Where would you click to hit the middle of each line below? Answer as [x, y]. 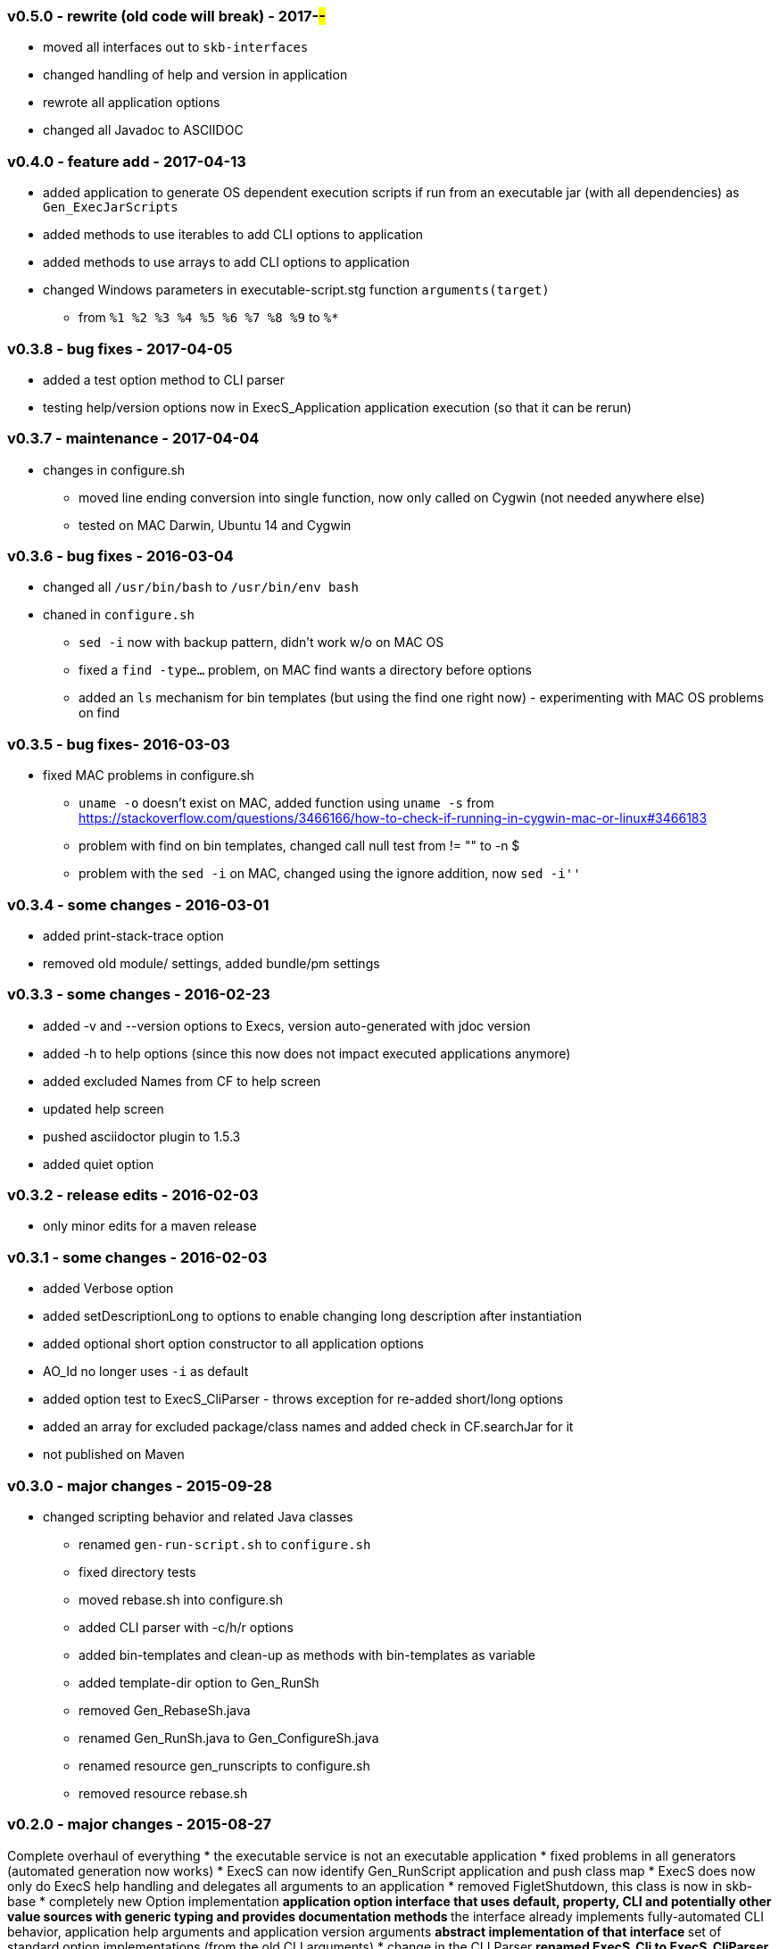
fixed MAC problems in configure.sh [149, 775]
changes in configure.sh [114, 469]
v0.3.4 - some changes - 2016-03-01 [138, 904]
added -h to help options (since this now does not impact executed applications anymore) [307, 1053]
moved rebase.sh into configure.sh [181, 1599]
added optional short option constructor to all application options [234, 1344]
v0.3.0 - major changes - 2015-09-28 [140, 1485]
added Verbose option [108, 1289]
